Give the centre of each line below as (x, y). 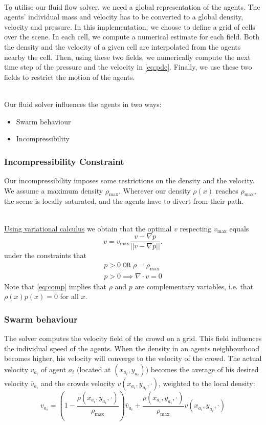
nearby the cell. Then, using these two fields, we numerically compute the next (127, 57)
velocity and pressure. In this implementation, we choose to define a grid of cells (130, 26)
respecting (196, 228)
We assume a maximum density (54, 190)
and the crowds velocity (78, 383)
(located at (94, 369)
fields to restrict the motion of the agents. (70, 77)
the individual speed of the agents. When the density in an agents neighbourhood (132, 348)
